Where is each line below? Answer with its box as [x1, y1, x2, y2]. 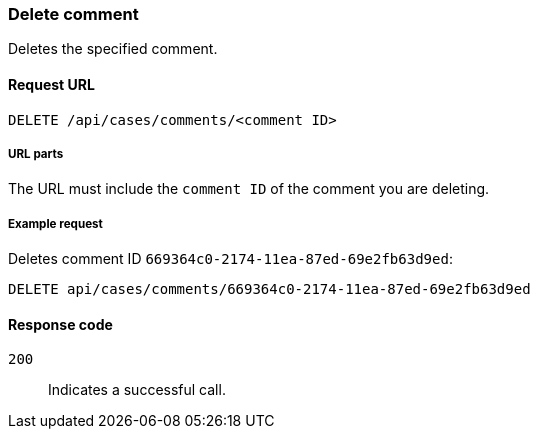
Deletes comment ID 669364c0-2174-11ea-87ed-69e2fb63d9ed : [8, 250, 453, 268]
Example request [8, 216, 103, 231]
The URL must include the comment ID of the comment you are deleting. [8, 180, 490, 198]
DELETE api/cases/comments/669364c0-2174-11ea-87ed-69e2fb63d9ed [8, 281, 531, 298]
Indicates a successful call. [48, 381, 226, 399]
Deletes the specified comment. [8, 40, 218, 58]
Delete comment [8, 4, 139, 24]
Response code [8, 315, 113, 333]
